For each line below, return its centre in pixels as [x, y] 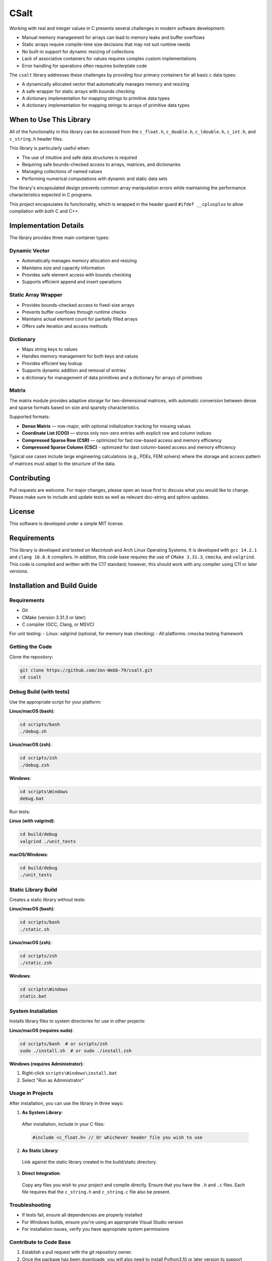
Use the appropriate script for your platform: [55, 702]
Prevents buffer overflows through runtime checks [74, 312]
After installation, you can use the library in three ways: [66, 1103]
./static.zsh [36, 963]
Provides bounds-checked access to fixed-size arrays [78, 305]
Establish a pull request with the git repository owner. [77, 1252]
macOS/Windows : [29, 854]
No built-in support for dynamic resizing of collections [78, 51]
